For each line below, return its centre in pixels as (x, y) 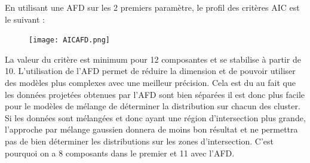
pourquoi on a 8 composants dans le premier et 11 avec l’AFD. (120, 153)
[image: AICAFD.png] (70, 40)
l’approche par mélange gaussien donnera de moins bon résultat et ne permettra (151, 129)
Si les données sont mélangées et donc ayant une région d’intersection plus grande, (155, 117)
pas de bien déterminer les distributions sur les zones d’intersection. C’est (139, 141)
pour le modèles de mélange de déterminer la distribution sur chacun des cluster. (153, 106)
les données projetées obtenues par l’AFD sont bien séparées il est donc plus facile (155, 94)
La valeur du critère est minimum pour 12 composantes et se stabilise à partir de (153, 59)
